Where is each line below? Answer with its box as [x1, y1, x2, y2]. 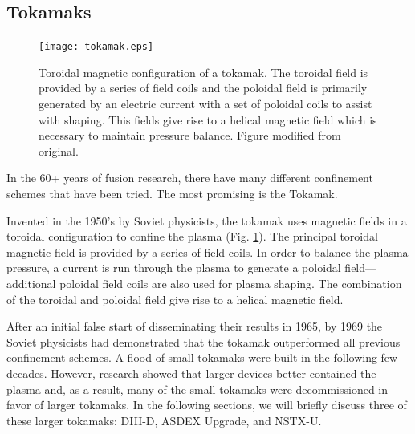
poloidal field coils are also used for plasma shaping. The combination [59, 274, 402, 291]
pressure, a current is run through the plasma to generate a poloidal [6, 259, 341, 276]
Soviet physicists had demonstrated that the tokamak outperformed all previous [6, 333, 401, 350]
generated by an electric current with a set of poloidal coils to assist [39, 95, 372, 112]
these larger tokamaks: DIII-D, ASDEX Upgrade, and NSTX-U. [6, 412, 322, 428]
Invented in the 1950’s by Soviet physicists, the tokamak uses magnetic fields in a [6, 212, 407, 229]
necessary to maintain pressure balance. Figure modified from [39, 127, 341, 144]
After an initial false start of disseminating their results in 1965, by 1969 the [6, 318, 383, 335]
